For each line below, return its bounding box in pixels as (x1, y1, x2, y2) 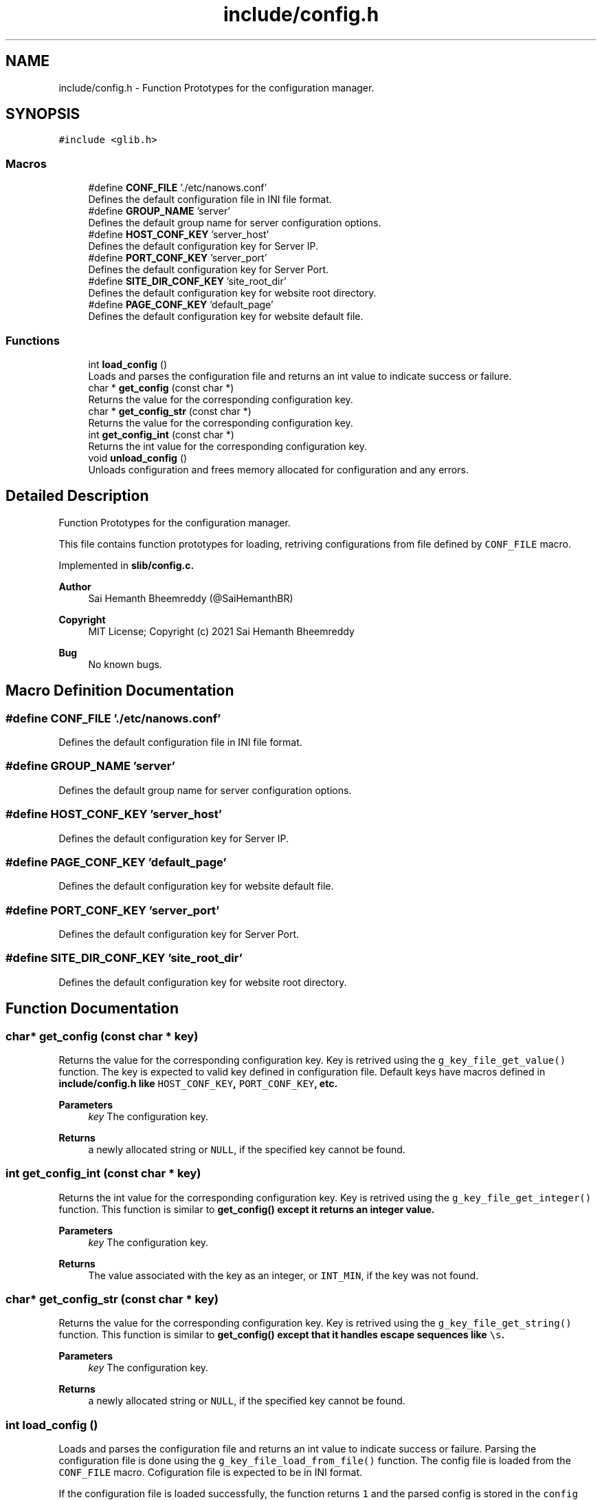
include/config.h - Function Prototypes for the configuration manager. (58, 81, 375, 94)
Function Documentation (5, 1000, 179, 1018)
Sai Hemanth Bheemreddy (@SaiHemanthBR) (88, 592, 293, 604)
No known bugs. (88, 658, 162, 670)
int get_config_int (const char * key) (5, 1166, 201, 1181)
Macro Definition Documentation (5, 682, 234, 700)
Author (58, 580, 91, 592)
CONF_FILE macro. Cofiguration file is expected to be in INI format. (58, 1466, 363, 1479)
